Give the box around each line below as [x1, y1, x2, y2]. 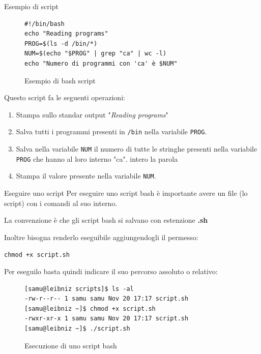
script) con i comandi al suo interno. [4, 197, 118, 208]
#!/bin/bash [24, 20, 65, 27]
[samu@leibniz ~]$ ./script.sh [24, 324, 130, 332]
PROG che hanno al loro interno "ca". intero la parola [16, 153, 178, 164]
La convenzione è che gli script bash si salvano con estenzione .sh [4, 215, 208, 225]
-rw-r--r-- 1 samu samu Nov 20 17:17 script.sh [24, 295, 189, 303]
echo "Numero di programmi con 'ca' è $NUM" [24, 60, 178, 67]
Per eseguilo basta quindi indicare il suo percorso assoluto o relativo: [4, 266, 218, 276]
